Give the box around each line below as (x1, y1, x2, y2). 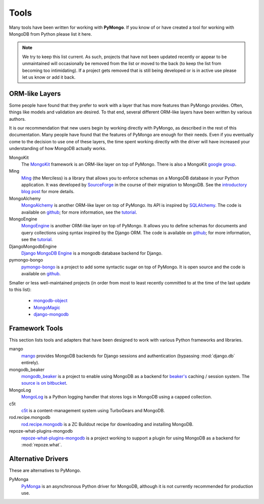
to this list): (9, 286, 32, 292)
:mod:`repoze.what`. (21, 441, 62, 447)
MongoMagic (33, 305, 61, 310)
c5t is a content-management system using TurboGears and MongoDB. (21, 407, 165, 413)
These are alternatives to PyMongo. (9, 467, 81, 473)
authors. (9, 116, 26, 122)
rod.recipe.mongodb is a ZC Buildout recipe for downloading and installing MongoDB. (21, 421, 194, 427)
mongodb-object (33, 298, 68, 304)
